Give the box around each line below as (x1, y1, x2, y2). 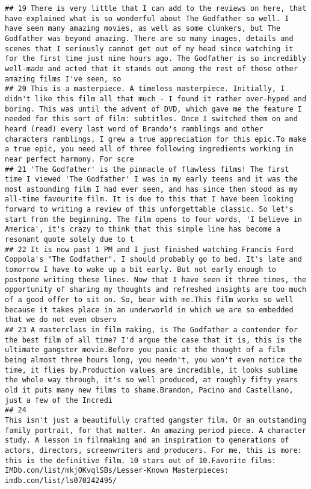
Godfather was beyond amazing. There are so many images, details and (5, 34, 294, 43)
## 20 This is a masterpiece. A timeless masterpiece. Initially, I (5, 84, 285, 93)
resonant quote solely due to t (5, 235, 134, 244)
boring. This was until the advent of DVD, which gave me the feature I (5, 104, 302, 113)
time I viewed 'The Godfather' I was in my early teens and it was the (5, 175, 298, 184)
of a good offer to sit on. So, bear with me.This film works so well (5, 295, 294, 304)
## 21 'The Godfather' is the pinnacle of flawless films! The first (5, 165, 289, 174)
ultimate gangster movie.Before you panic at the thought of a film (5, 345, 285, 355)
